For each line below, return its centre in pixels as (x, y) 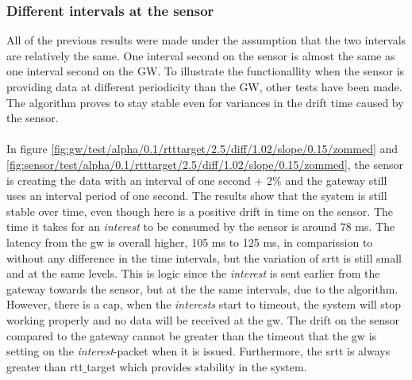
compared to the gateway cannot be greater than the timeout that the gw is (192, 335)
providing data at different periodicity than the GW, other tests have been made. (204, 86)
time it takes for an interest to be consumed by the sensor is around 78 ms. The (201, 226)
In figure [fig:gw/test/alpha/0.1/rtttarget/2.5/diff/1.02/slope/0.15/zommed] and (202, 149)
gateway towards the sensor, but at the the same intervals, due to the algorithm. (202, 288)
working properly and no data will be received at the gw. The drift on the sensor (203, 319)
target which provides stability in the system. (197, 366)
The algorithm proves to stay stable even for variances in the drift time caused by (205, 102)
